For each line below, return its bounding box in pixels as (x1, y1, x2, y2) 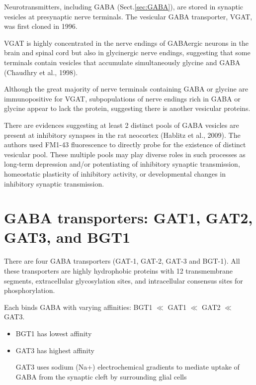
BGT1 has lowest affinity (15, 328, 92, 338)
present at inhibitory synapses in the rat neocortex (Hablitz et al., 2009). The (4, 129, 241, 140)
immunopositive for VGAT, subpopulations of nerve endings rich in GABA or (4, 93, 241, 103)
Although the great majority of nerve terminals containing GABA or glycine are (4, 84, 249, 94)
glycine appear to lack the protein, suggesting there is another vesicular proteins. (4, 103, 251, 113)
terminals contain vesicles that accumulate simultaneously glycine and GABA (4, 57, 241, 67)
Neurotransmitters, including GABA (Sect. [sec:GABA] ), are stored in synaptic (4, 1, 244, 11)
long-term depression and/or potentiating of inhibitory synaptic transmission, (4, 159, 240, 169)
